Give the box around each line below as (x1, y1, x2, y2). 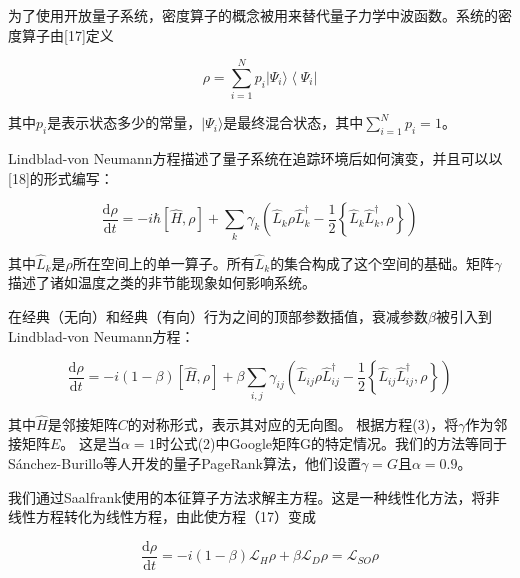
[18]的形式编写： (8, 167, 114, 188)
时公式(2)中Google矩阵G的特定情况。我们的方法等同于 (155, 433, 508, 454)
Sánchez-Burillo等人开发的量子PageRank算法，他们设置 (8, 452, 361, 473)
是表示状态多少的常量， (47, 112, 202, 133)
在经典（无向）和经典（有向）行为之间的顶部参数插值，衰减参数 (8, 306, 428, 327)
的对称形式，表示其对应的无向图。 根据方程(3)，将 (127, 413, 459, 434)
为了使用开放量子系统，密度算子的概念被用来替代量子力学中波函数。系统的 (8, 5, 498, 25)
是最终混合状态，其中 (223, 112, 364, 133)
